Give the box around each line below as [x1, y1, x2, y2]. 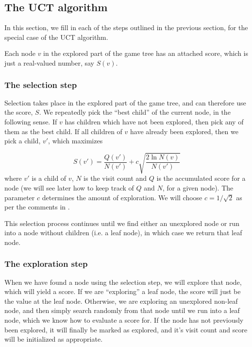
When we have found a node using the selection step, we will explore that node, [4, 277, 242, 287]
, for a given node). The [162, 182, 234, 192]
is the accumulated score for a [156, 173, 246, 183]
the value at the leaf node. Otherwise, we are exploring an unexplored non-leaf [4, 295, 238, 306]
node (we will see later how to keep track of [4, 182, 134, 192]
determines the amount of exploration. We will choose [42, 192, 202, 202]
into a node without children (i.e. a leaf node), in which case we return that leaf [4, 227, 242, 238]
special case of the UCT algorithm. [4, 32, 108, 42]
